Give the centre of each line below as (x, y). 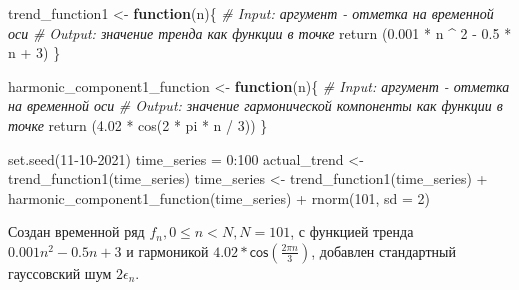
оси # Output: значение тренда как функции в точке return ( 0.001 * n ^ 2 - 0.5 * (260, 32)
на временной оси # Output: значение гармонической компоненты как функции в (255, 105)
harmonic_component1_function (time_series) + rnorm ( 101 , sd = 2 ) (219, 197)
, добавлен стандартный (383, 250)
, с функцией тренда (352, 231)
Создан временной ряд (76, 231)
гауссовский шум (60, 272)
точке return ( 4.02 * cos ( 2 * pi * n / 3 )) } (138, 124)
